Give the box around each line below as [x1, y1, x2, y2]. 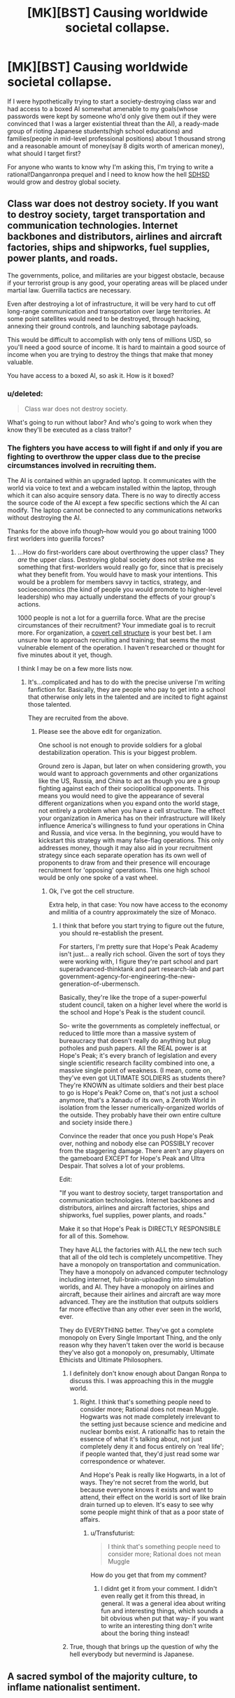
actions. [17, 600, 41, 609]
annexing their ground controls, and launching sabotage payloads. [7, 322, 199, 330]
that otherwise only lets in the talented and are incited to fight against [27, 693, 228, 701]
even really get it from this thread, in [101, 1592, 205, 1600]
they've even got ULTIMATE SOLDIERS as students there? [59, 1074, 226, 1082]
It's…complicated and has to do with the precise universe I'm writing [27, 678, 225, 686]
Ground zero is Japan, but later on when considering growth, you [38, 762, 227, 770]
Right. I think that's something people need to [80, 1398, 211, 1406]
